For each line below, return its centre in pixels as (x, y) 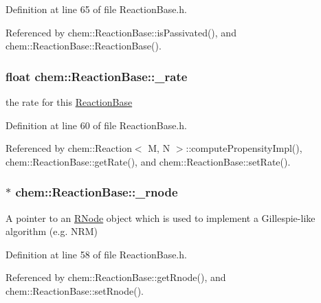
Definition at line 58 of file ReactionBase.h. (96, 254)
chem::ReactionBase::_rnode (97, 192)
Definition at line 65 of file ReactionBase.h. (96, 9)
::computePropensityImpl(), (244, 148)
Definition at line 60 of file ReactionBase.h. (96, 125)
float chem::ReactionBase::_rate (97, 76)
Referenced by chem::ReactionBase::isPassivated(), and (121, 32)
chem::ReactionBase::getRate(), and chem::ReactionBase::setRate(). (148, 161)
